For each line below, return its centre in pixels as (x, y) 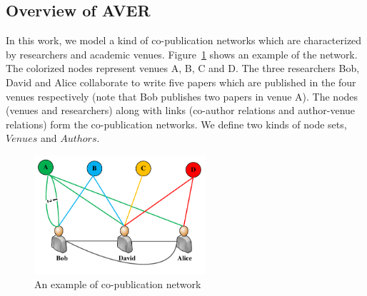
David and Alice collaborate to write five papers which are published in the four (181, 82)
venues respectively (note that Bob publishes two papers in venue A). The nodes (182, 96)
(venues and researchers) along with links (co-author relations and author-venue (181, 110)
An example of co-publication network (118, 284)
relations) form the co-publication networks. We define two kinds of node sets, (176, 124)
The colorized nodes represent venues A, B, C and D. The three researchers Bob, (183, 68)
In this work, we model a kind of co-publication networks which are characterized (184, 40)
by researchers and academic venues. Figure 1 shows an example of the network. (182, 54)
